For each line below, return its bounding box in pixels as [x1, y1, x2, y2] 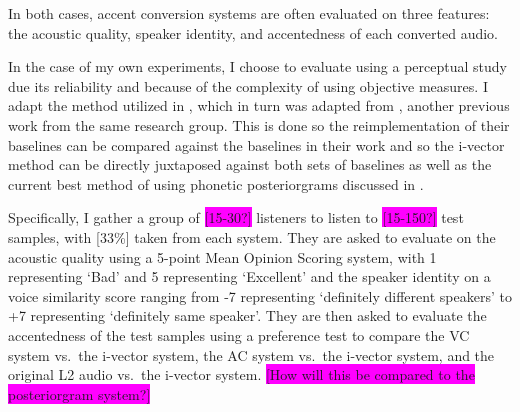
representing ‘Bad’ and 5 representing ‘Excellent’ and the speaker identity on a [8, 266, 491, 287]
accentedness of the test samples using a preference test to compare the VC [8, 324, 470, 345]
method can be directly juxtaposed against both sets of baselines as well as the [8, 154, 492, 175]
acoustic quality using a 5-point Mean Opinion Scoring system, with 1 [8, 246, 437, 267]
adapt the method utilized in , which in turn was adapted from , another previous [8, 95, 510, 116]
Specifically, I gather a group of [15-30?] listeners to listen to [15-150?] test [8, 207, 464, 228]
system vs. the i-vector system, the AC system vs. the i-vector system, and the [8, 344, 495, 365]
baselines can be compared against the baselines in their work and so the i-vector [8, 134, 505, 155]
